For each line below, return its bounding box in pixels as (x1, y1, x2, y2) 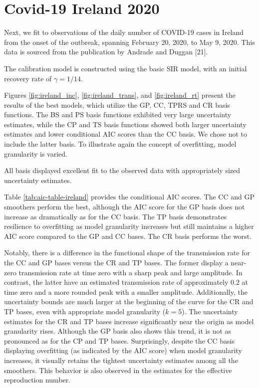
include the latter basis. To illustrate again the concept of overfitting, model (4, 139, 237, 149)
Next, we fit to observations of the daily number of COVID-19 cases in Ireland (4, 27, 244, 37)
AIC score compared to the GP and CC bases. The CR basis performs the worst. (4, 230, 252, 241)
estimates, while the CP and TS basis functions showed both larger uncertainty (4, 119, 247, 129)
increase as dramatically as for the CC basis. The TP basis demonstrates (4, 211, 227, 221)
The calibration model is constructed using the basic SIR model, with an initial (4, 63, 247, 73)
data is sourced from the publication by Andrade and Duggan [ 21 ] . (4, 46, 208, 57)
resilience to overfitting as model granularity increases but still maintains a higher (4, 221, 254, 231)
